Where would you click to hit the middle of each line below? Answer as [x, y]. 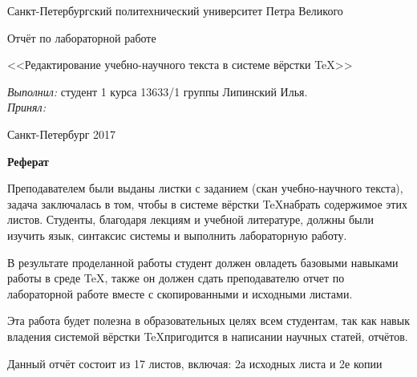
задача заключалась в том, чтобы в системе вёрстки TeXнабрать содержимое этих [207, 203]
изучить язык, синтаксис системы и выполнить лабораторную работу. [177, 235]
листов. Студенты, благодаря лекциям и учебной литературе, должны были [190, 219]
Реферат [28, 161]
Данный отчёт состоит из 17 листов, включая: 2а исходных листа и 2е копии [195, 363]
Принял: [26, 107]
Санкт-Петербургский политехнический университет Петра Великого [175, 10]
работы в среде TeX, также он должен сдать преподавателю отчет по [176, 278]
